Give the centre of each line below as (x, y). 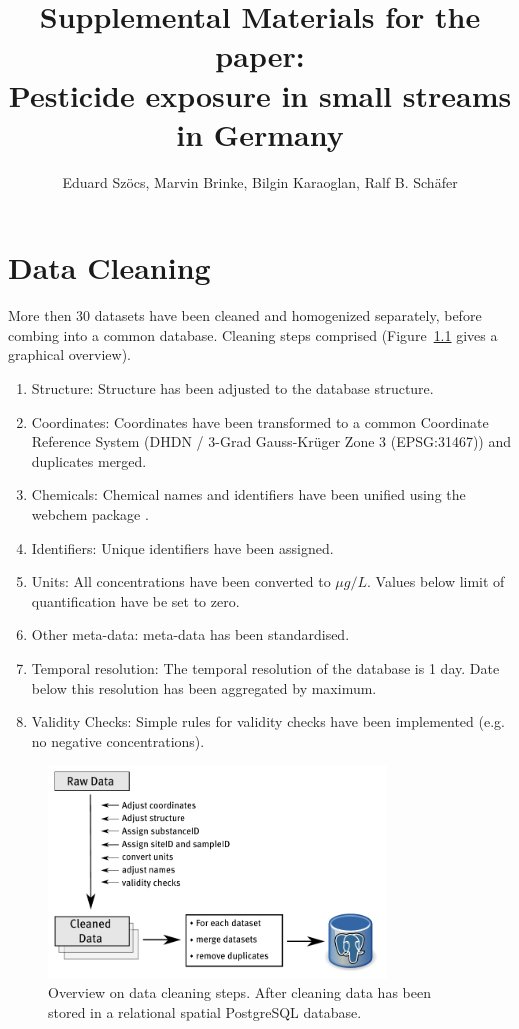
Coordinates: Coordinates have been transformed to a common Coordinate (260, 421)
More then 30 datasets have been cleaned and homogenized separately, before (245, 315)
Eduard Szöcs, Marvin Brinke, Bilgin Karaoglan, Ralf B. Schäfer (260, 181)
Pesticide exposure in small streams (260, 94)
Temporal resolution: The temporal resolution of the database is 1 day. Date (265, 667)
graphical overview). (69, 354)
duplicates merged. (89, 460)
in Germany (260, 133)
